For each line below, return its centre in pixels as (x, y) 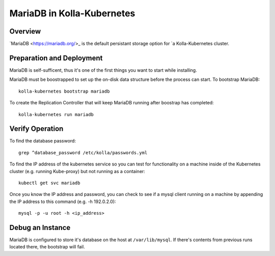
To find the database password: (43, 141)
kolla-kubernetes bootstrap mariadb (64, 91)
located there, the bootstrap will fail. (47, 247)
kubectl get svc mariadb (49, 183)
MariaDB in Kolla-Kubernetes (72, 13)
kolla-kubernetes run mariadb (56, 114)
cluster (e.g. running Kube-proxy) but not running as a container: (77, 171)
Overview (25, 31)
